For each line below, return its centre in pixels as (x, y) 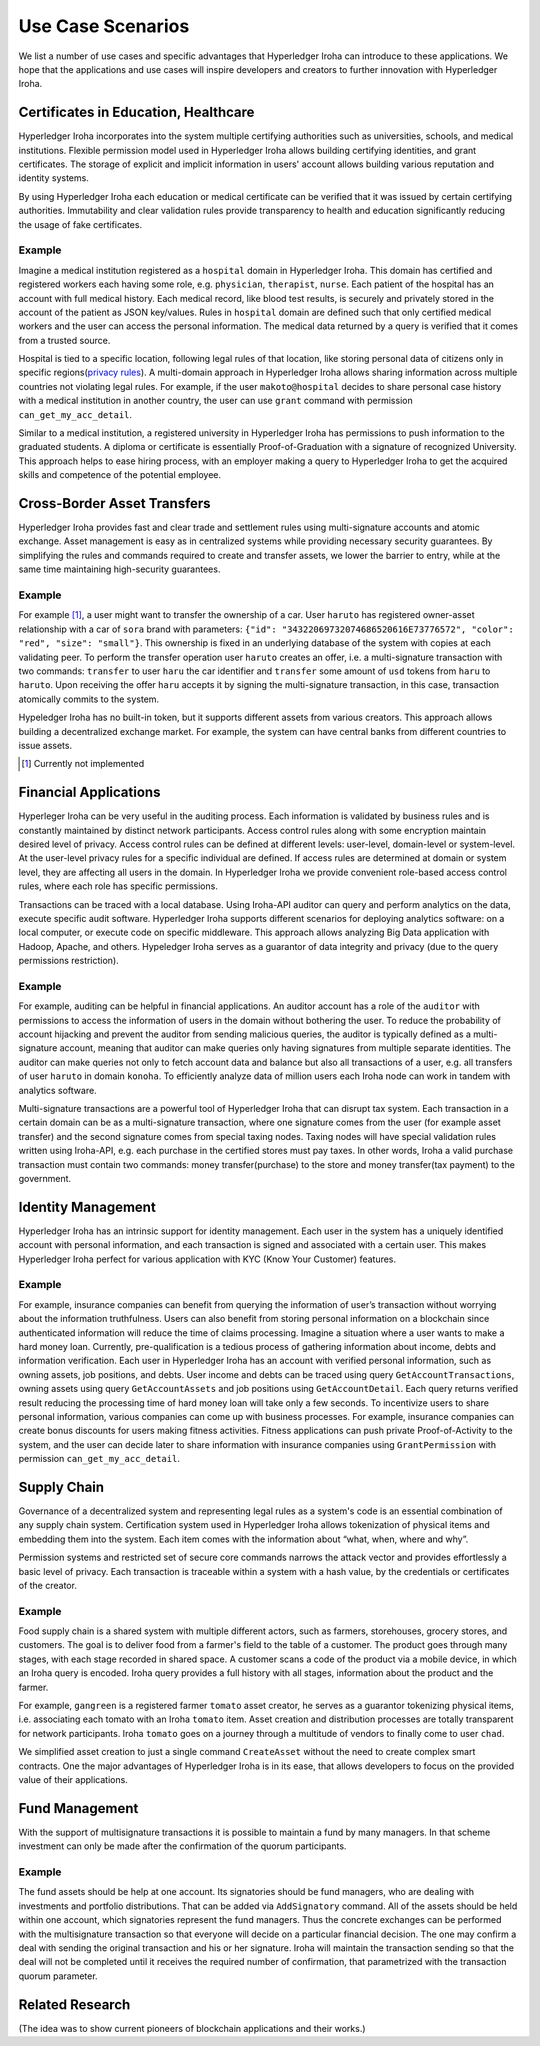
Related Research (74, 2004)
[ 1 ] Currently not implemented (83, 764)
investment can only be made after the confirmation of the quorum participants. (182, 1846)
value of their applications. (73, 1779)
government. (45, 1178)
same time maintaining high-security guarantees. (119, 569)
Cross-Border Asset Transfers (114, 503)
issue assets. (45, 745)
